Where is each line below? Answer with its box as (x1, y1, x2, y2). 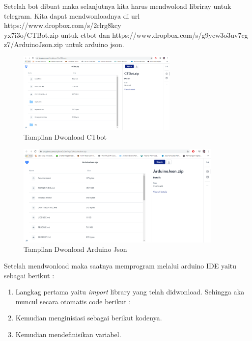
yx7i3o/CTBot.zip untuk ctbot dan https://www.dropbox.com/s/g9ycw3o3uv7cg (4, 29, 248, 40)
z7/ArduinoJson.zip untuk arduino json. (4, 39, 124, 49)
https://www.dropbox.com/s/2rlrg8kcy (4, 20, 121, 30)
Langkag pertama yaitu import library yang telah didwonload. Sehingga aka (15, 287, 245, 297)
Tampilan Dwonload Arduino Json (24, 244, 127, 254)
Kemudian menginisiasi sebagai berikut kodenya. (15, 313, 162, 323)
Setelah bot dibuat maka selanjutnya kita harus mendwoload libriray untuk (4, 1, 231, 11)
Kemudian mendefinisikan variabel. (15, 329, 121, 339)
